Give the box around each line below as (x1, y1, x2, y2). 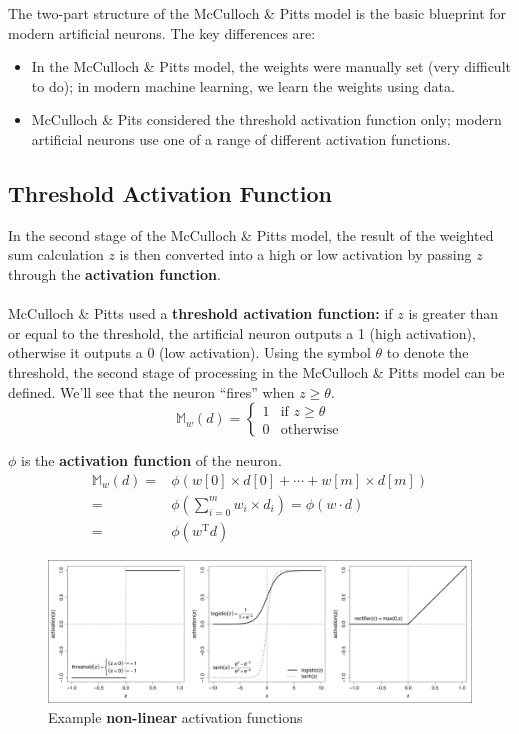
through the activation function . (8, 263, 221, 284)
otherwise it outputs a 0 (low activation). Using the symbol (8, 342, 371, 363)
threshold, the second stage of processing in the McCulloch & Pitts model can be (8, 361, 505, 382)
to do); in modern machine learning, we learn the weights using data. (31, 75, 455, 96)
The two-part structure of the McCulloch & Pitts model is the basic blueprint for (8, 3, 507, 23)
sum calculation (8, 244, 104, 265)
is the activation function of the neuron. (21, 450, 282, 471)
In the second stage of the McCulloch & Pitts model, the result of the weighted (8, 224, 494, 245)
